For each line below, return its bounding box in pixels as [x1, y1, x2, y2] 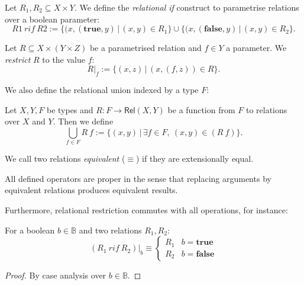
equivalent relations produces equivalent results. [5, 184, 178, 196]
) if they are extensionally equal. [136, 152, 254, 165]
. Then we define [53, 115, 114, 127]
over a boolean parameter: [5, 12, 99, 25]
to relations [245, 103, 287, 116]
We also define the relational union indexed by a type [5, 84, 199, 96]
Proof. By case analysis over [5, 269, 106, 281]
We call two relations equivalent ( [5, 152, 125, 165]
